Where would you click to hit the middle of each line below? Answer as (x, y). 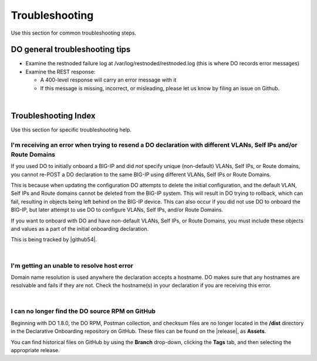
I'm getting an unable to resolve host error (72, 265)
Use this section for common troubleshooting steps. (74, 33)
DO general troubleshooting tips (71, 50)
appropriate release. (35, 350)
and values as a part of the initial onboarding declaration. (80, 228)
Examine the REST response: (60, 72)
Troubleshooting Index (53, 115)
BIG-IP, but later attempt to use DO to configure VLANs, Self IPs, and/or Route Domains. (117, 210)
